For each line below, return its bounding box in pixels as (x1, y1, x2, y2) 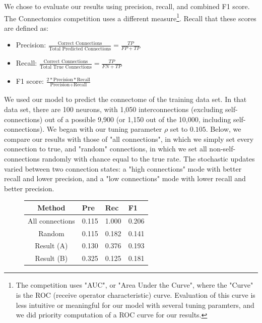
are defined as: (4, 22, 49, 33)
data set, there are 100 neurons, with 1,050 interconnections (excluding (4, 104, 223, 114)
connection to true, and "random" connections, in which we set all (4, 143, 207, 154)
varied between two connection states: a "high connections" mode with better (4, 163, 242, 174)
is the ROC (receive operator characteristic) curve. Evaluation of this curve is (16, 289, 255, 300)
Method (37, 202, 65, 212)
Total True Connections (39, 64, 92, 70)
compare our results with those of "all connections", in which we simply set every (4, 133, 254, 144)
